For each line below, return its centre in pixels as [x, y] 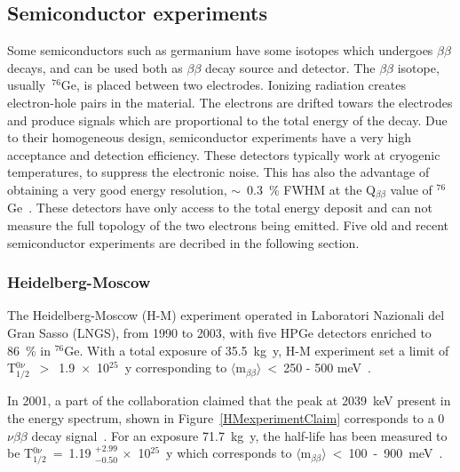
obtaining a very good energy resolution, [117, 189]
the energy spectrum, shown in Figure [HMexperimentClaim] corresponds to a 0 [226, 417]
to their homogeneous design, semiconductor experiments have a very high [210, 137]
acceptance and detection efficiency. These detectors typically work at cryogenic [224, 154]
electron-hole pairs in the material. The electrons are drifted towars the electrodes [230, 102]
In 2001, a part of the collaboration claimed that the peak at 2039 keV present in [229, 400]
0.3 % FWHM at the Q [311, 189]
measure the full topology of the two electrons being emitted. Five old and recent [228, 225]
